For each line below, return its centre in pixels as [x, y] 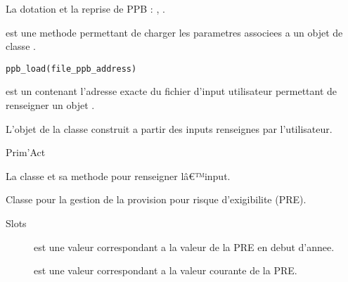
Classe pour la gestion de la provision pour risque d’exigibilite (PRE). [156, 199]
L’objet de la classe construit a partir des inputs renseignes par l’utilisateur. [169, 128]
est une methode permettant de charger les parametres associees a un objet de [174, 32]
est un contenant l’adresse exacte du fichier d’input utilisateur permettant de [172, 91]
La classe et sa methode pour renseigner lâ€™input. [118, 175]
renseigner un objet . [50, 105]
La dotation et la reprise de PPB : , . [85, 8]
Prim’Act [26, 152]
